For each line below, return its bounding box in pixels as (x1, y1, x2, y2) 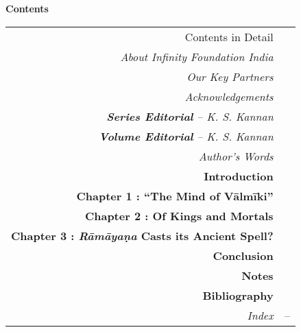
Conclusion (213, 247, 274, 263)
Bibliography (202, 287, 274, 303)
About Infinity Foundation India (120, 48, 274, 64)
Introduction (204, 167, 274, 184)
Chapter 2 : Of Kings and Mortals (84, 207, 274, 224)
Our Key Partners (186, 68, 274, 84)
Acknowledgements (184, 88, 274, 104)
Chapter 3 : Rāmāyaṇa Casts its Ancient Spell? (11, 227, 274, 244)
